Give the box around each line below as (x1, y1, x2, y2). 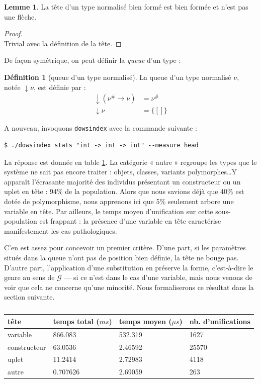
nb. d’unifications (189, 316, 250, 326)
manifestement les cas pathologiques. (4, 225, 117, 236)
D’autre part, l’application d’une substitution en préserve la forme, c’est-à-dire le (4, 262, 253, 272)
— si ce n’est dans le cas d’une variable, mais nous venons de (64, 272, 252, 282)
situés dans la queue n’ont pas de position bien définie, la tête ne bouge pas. (4, 252, 239, 262)
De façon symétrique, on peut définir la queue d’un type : (4, 55, 181, 65)
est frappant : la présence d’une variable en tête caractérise (39, 216, 221, 226)
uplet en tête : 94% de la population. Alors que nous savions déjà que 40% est (4, 186, 244, 197)
